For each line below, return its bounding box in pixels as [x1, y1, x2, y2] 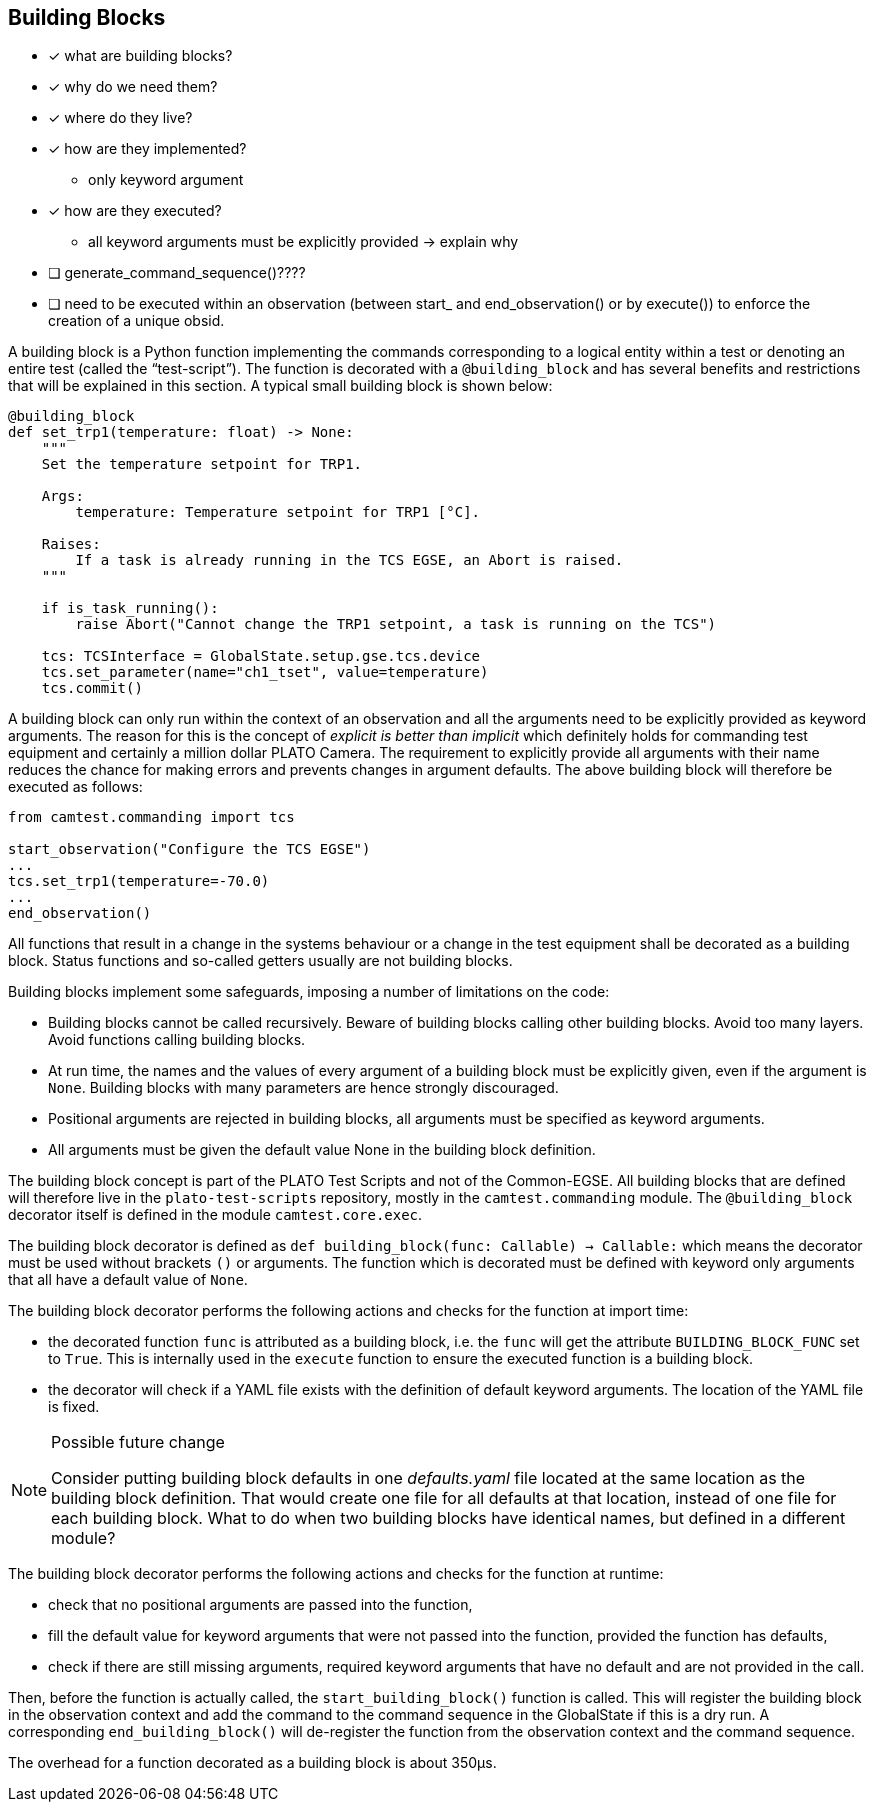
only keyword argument [88, 171, 244, 189]
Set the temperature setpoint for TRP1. [41, 456, 363, 473]
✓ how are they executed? [48, 202, 222, 220]
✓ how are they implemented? [48, 140, 247, 158]
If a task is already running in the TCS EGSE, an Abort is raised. [75, 552, 624, 569]
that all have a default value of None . [8, 1271, 248, 1289]
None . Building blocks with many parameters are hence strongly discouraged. [48, 1079, 559, 1097]
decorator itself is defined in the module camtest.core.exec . [8, 1206, 423, 1224]
